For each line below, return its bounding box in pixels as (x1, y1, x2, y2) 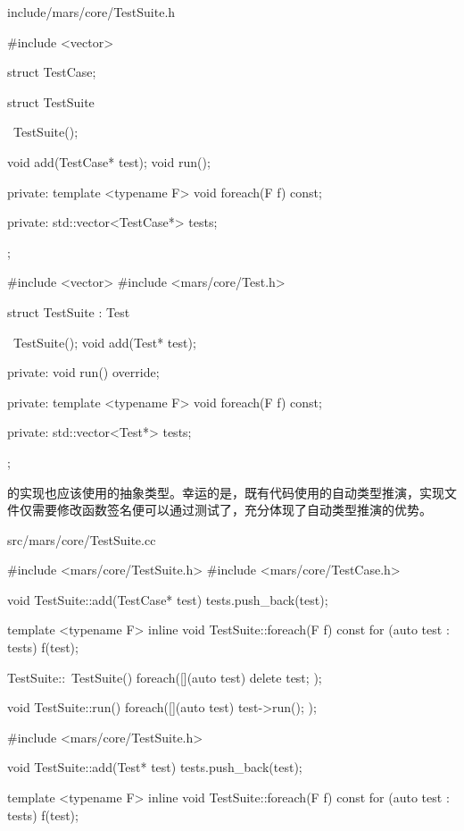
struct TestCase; (7, 63, 96, 81)
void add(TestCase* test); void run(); (7, 152, 211, 171)
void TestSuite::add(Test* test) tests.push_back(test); (7, 758, 302, 776)
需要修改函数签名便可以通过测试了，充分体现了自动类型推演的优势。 (31, 500, 432, 519)
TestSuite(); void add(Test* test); (12, 332, 196, 351)
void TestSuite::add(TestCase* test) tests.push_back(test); (7, 590, 328, 609)
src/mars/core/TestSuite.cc (7, 530, 156, 549)
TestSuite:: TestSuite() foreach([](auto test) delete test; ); (7, 667, 322, 686)
